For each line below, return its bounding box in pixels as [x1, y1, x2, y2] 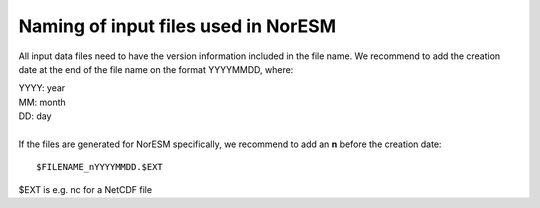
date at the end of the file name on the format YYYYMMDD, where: [18, 63, 294, 75]
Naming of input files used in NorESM [18, 15, 337, 37]
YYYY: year [18, 82, 66, 94]
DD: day [18, 110, 52, 122]
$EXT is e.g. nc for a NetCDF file [18, 183, 153, 195]
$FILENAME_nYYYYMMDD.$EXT [36, 161, 164, 173]
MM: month [18, 96, 67, 108]
